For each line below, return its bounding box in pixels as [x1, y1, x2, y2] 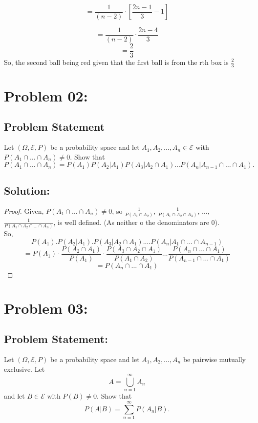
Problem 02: [4, 85, 88, 105]
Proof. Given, [4, 205, 44, 216]
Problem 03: [4, 298, 88, 318]
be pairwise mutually [183, 354, 246, 364]
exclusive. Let [4, 363, 45, 374]
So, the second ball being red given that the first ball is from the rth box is [4, 57, 229, 67]
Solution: [4, 182, 50, 198]
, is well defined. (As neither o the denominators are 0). [53, 217, 219, 227]
